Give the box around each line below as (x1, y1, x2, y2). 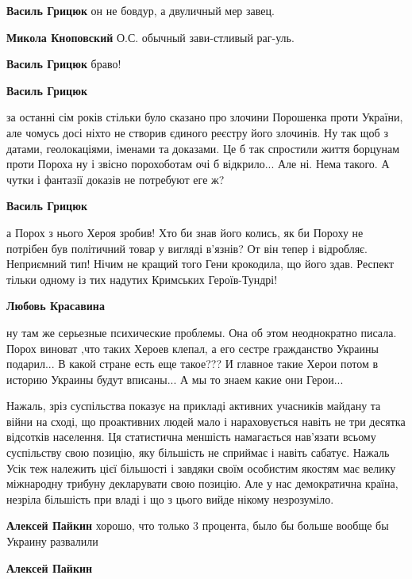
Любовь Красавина (6, 297, 105, 314)
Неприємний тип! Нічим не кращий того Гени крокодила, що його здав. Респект (6, 255, 395, 272)
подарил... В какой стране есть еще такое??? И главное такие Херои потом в (6, 355, 379, 372)
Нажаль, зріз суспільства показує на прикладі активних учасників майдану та (6, 397, 381, 414)
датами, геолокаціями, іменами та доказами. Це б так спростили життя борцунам (6, 140, 400, 156)
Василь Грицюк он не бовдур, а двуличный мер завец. (6, 2, 275, 18)
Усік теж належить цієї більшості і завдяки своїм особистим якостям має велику (6, 459, 396, 476)
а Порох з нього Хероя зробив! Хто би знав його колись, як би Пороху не (6, 224, 364, 240)
